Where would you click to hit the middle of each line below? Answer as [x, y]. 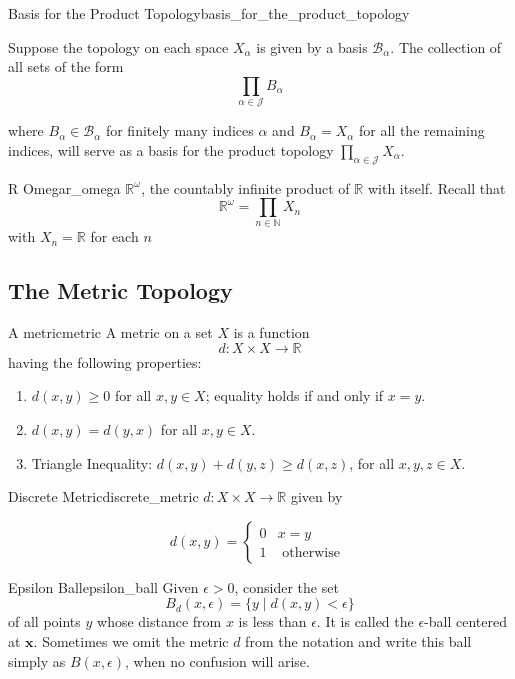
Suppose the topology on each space [118, 46]
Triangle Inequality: [92, 462]
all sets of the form [66, 66]
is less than [272, 621]
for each [114, 236]
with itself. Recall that [436, 187]
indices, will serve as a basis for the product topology [171, 149]
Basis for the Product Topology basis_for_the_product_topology [209, 13]
